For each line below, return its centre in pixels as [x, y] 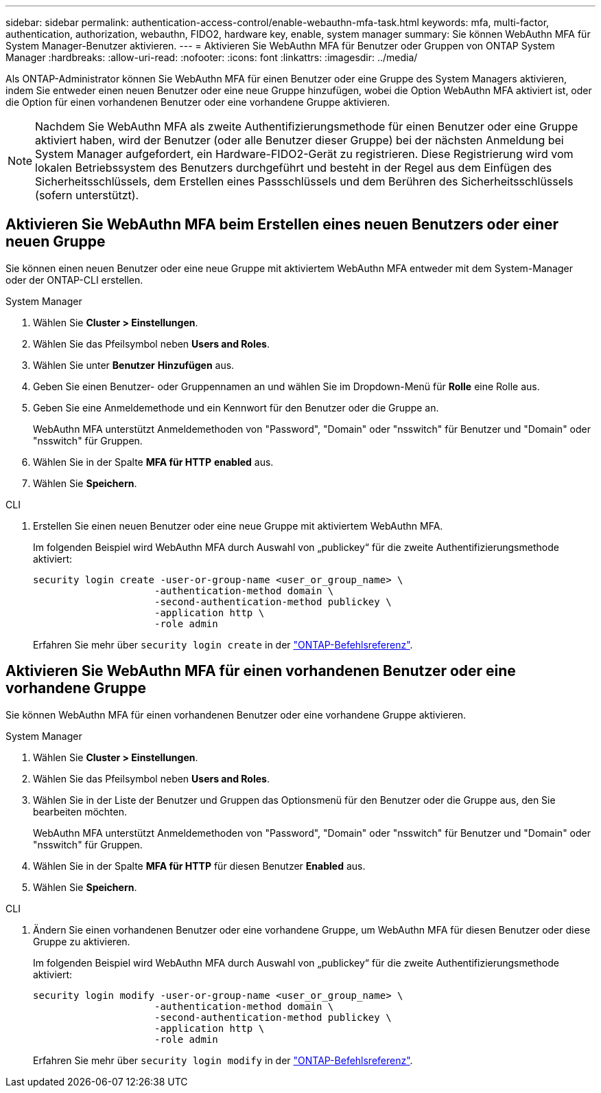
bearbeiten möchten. [80, 811]
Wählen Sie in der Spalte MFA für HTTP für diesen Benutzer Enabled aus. [199, 866]
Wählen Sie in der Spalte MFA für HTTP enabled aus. [153, 462]
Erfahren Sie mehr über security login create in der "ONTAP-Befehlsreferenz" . [223, 644]
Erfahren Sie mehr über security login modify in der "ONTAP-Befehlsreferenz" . [223, 1060]
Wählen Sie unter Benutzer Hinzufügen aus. [134, 365]
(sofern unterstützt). [87, 195]
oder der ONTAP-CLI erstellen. [74, 280]
